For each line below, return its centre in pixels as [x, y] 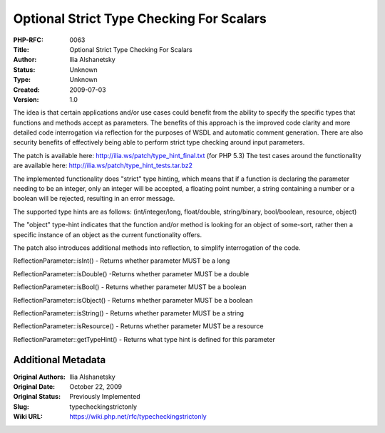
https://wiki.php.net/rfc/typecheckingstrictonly [138, 417]
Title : [21, 49]
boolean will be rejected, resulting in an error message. [94, 199]
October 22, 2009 [96, 387]
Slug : [21, 407]
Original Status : [37, 397]
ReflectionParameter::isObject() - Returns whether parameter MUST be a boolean [133, 300]
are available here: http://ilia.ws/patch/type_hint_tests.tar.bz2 [103, 166]
